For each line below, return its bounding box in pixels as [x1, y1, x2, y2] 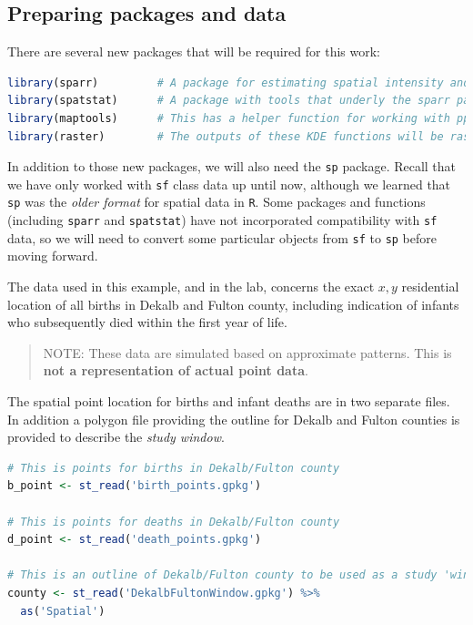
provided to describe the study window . [7, 427, 225, 446]
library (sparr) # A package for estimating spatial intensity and [7, 76, 470, 89]
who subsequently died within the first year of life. [7, 312, 287, 332]
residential [401, 277, 459, 296]
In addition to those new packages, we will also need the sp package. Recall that [7, 157, 457, 176]
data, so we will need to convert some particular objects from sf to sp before [7, 228, 437, 247]
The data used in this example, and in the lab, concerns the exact [7, 277, 375, 296]
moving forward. [7, 246, 98, 265]
